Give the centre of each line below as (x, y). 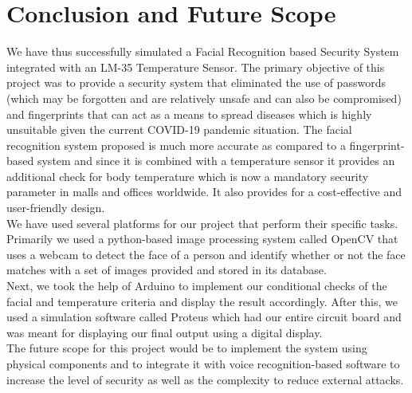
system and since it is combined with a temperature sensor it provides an (216, 161)
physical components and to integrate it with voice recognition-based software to (203, 364)
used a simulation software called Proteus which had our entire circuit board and (204, 317)
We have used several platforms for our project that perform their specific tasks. (202, 223)
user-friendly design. (56, 208)
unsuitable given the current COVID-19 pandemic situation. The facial (179, 130)
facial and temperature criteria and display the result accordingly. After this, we (202, 301)
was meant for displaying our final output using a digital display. (165, 332)
